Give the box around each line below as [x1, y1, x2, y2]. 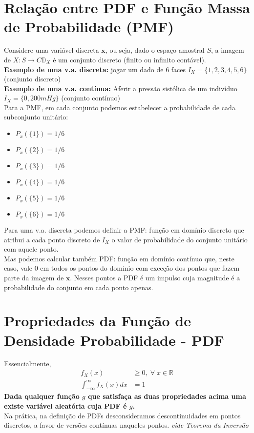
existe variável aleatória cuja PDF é [4, 401, 127, 411]
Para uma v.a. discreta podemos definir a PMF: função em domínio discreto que [4, 225, 244, 235]
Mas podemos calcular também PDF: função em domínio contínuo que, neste [4, 253, 234, 263]
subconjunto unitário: [4, 112, 68, 122]
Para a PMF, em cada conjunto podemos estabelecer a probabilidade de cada [4, 102, 235, 112]
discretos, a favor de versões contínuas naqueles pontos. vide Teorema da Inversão [4, 420, 249, 430]
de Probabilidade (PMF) [4, 17, 174, 37]
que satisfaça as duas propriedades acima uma [88, 391, 246, 401]
